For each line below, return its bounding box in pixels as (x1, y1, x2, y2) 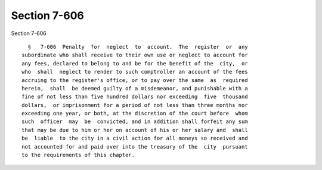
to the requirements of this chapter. (21, 152, 135, 159)
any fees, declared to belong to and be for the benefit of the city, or (21, 60, 248, 67)
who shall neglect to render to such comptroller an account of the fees (21, 68, 248, 75)
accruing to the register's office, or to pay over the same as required (21, 77, 248, 83)
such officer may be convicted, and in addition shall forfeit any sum (21, 118, 248, 125)
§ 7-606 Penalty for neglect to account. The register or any (27, 43, 248, 50)
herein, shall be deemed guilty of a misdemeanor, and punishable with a (21, 85, 248, 92)
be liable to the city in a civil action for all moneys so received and (21, 135, 248, 142)
